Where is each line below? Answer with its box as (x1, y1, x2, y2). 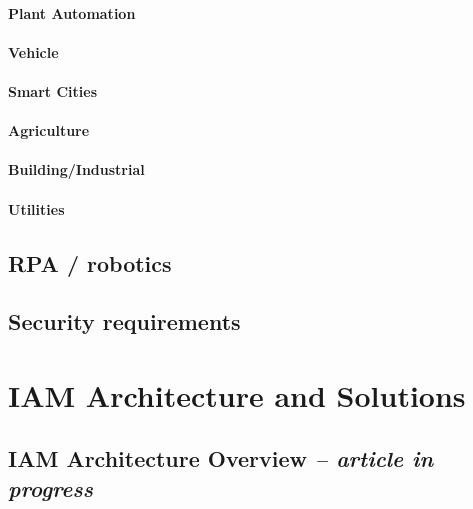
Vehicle (8, 41, 59, 62)
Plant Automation (8, 2, 136, 23)
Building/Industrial (8, 159, 145, 180)
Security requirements (8, 306, 241, 337)
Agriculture (8, 120, 90, 141)
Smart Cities (8, 80, 97, 101)
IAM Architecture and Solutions (8, 374, 466, 415)
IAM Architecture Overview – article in (8, 443, 434, 474)
